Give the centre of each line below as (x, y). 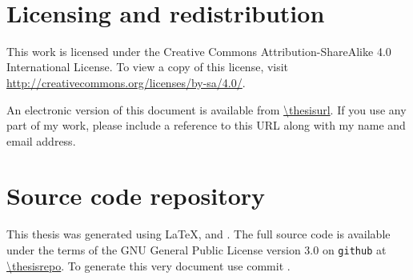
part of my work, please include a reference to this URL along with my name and (206, 125)
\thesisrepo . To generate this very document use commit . (148, 265)
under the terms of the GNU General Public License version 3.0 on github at (196, 250)
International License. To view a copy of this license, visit (148, 67)
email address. (41, 140)
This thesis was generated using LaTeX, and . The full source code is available (198, 234)
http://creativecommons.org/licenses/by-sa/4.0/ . (126, 82)
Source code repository (136, 196)
